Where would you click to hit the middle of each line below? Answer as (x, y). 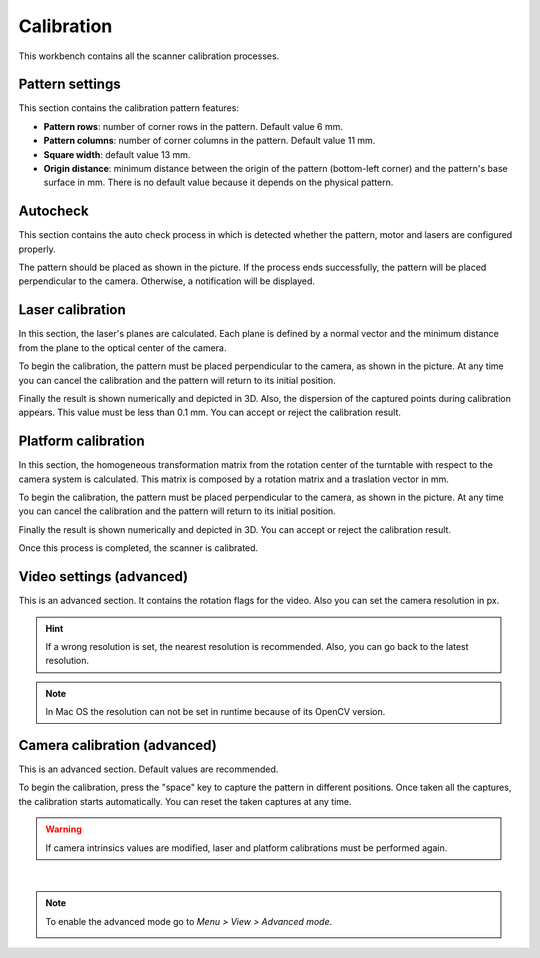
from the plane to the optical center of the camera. (122, 347)
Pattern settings (69, 84)
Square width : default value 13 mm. (117, 154)
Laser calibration (72, 310)
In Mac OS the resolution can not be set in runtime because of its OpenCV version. (215, 712)
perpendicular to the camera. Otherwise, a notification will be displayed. (166, 281)
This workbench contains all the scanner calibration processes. (149, 56)
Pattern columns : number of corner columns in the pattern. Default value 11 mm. (209, 141)
